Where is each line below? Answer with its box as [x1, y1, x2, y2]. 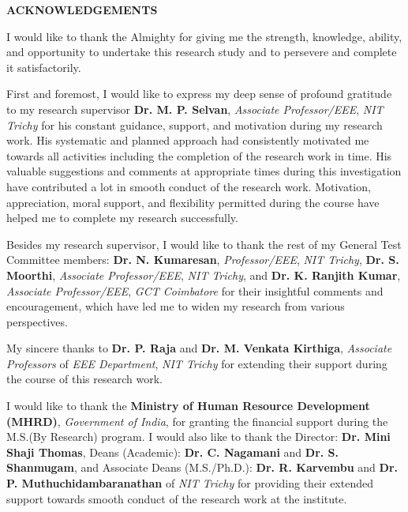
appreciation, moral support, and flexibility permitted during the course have [6, 194, 380, 210]
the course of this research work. [6, 371, 163, 387]
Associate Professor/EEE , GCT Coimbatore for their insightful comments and [6, 282, 384, 299]
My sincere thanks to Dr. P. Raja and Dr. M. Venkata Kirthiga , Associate [6, 340, 392, 356]
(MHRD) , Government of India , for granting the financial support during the [6, 412, 388, 429]
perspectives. [6, 313, 68, 329]
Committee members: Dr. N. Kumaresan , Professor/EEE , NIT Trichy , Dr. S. [6, 251, 399, 268]
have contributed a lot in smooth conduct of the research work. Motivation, [6, 178, 371, 194]
